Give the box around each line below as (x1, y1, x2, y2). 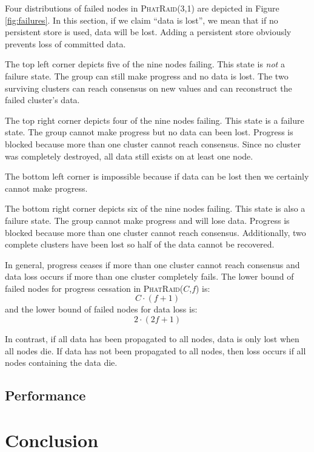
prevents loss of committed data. (5, 37, 126, 50)
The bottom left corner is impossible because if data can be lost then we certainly (5, 170, 309, 183)
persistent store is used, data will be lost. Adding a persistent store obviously (5, 25, 292, 38)
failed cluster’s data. (5, 93, 80, 106)
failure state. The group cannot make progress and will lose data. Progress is (5, 214, 290, 226)
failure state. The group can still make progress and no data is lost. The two (5, 69, 289, 82)
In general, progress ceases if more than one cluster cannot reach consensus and (5, 258, 300, 271)
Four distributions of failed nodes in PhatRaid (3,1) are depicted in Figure (5, 2, 279, 14)
